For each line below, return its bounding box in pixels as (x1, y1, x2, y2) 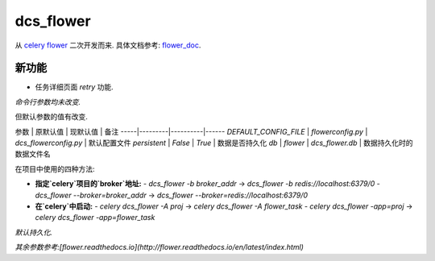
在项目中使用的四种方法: (14, 164, 96, 173)
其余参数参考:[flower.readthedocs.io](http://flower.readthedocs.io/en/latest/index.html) (14, 242, 304, 252)
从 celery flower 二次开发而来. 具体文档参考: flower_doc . (14, 40, 201, 50)
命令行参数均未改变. (14, 97, 81, 106)
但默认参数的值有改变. (14, 112, 89, 122)
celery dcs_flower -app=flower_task (35, 213, 155, 222)
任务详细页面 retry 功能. (35, 82, 114, 92)
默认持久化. (14, 227, 53, 237)
